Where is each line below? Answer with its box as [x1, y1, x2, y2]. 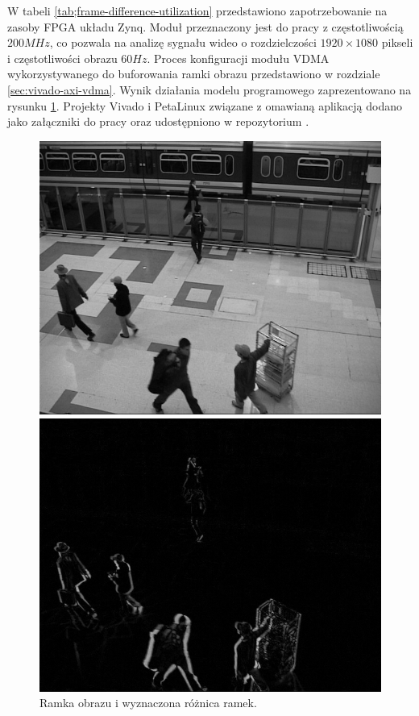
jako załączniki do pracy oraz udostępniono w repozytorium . [7, 113, 309, 130]
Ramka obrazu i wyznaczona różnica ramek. [39, 694, 257, 711]
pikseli [381, 34, 413, 51]
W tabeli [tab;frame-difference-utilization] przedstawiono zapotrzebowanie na [7, 2, 388, 19]
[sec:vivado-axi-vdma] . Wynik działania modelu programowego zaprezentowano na [7, 81, 412, 98]
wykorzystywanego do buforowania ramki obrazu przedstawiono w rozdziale [7, 65, 380, 82]
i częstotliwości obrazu [7, 49, 118, 66]
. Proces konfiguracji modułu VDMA [147, 49, 330, 66]
